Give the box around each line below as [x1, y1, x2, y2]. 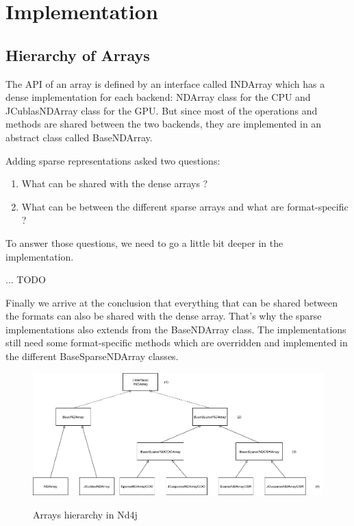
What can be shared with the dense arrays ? [21, 176, 208, 191]
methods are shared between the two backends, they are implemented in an [5, 117, 322, 131]
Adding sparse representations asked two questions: [5, 153, 220, 167]
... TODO [5, 272, 46, 287]
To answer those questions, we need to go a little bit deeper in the [5, 235, 283, 250]
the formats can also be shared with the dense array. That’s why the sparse [5, 309, 322, 323]
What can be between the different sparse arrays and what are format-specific [21, 199, 349, 213]
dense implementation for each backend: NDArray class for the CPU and [5, 90, 311, 104]
